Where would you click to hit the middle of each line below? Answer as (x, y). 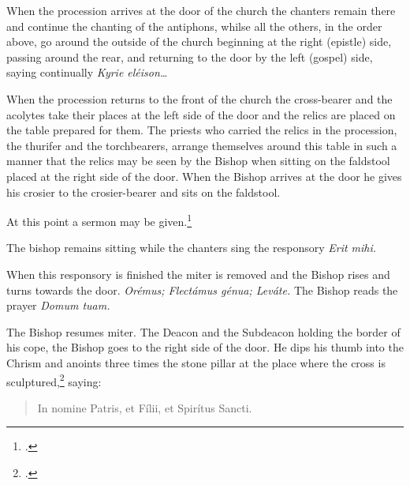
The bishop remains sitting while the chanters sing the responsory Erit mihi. (192, 248)
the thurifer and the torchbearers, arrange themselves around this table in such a (202, 145)
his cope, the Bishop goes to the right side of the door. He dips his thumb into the (205, 347)
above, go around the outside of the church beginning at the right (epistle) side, (199, 41)
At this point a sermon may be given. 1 (99, 220)
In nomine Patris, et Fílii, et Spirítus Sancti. (145, 407)
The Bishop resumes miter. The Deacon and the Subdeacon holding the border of (203, 331)
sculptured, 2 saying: (54, 380)
